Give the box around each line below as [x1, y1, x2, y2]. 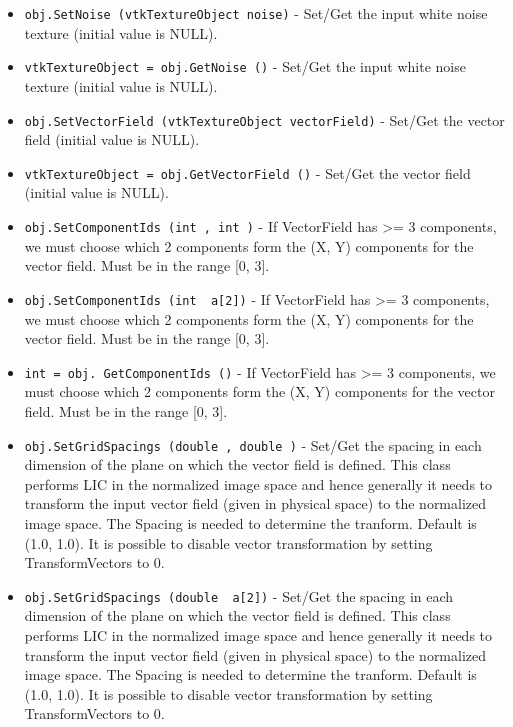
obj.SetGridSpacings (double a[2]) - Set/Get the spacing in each [24, 585, 454, 606]
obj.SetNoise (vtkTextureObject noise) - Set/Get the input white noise [24, 3, 488, 23]
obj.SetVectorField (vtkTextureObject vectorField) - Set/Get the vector [24, 109, 505, 130]
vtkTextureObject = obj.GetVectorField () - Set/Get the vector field [24, 162, 471, 183]
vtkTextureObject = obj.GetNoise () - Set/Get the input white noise [24, 56, 466, 77]
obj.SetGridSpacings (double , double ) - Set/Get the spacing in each [24, 434, 482, 455]
